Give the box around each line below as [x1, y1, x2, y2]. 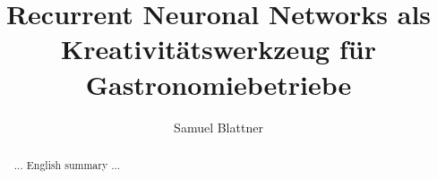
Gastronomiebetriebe [85, 65, 352, 102]
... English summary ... [13, 157, 121, 172]
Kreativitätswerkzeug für [61, 30, 376, 67]
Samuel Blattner [174, 117, 263, 136]
